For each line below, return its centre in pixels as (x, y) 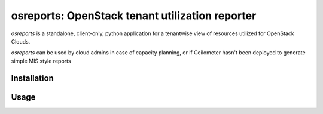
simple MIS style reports (41, 61)
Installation (32, 78)
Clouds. (21, 41)
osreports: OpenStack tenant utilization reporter (134, 16)
